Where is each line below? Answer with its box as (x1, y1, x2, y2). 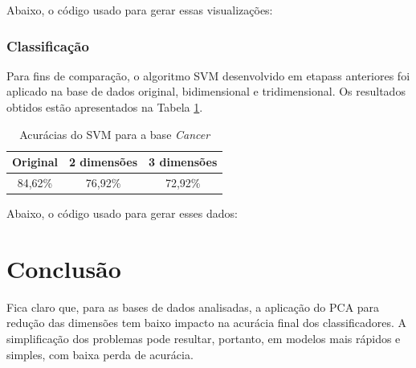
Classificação (6, 35, 89, 55)
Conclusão (6, 251, 121, 284)
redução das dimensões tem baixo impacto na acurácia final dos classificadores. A (6, 314, 407, 331)
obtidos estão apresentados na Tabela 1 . (6, 99, 203, 115)
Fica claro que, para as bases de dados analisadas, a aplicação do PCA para (6, 298, 380, 315)
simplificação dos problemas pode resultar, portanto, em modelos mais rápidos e (6, 330, 401, 347)
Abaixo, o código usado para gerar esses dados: (6, 205, 238, 222)
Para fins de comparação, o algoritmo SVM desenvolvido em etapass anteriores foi (6, 67, 410, 84)
